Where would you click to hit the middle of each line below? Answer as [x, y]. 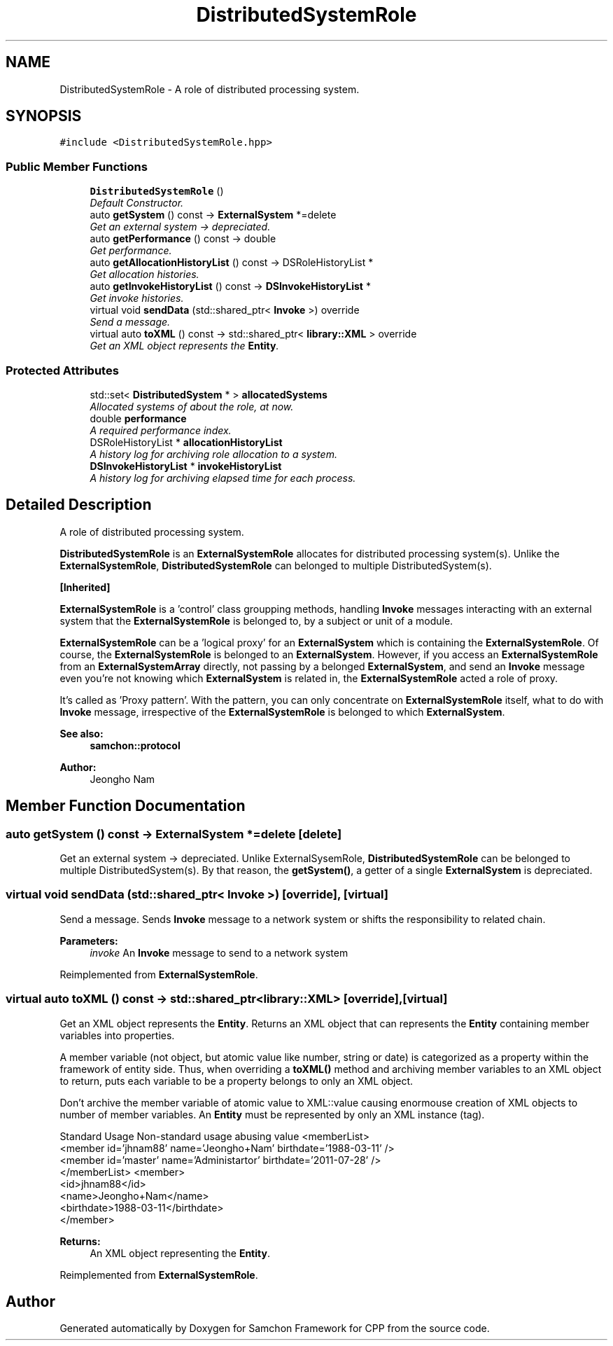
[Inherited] [85, 587]
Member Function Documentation [126, 806]
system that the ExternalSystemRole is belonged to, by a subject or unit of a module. [256, 620]
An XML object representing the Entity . [180, 1253]
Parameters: [89, 941]
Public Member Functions [77, 166]
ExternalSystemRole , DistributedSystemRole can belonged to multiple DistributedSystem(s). [276, 565]
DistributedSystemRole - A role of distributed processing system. [210, 89]
